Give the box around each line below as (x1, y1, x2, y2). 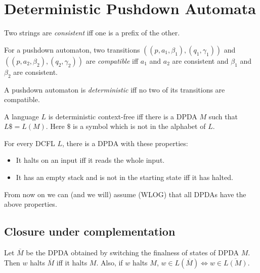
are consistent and (172, 55, 229, 66)
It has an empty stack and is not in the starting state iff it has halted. (16, 172, 233, 183)
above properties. (4, 199, 57, 209)
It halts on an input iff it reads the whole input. (16, 155, 165, 165)
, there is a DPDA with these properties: (62, 138, 188, 148)
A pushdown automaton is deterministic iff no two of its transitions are (4, 84, 225, 95)
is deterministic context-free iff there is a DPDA (48, 111, 197, 121)
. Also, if (96, 257, 123, 267)
